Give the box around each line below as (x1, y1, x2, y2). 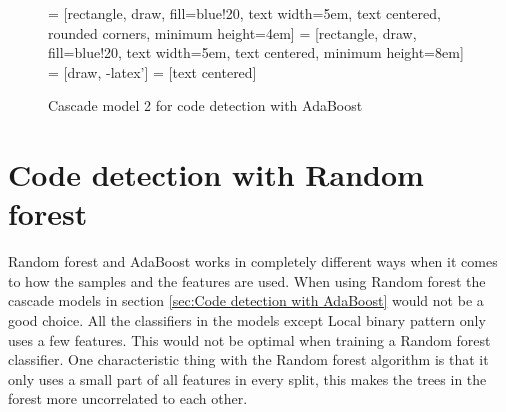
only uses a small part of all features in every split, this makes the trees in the (8, 368, 487, 389)
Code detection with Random (8, 154, 424, 195)
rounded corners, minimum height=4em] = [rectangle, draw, (48, 22, 417, 43)
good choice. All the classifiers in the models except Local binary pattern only (8, 310, 486, 331)
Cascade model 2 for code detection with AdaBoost (48, 95, 363, 116)
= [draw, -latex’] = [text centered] (48, 61, 257, 82)
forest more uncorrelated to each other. (8, 388, 248, 409)
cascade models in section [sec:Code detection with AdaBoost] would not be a (8, 290, 484, 311)
